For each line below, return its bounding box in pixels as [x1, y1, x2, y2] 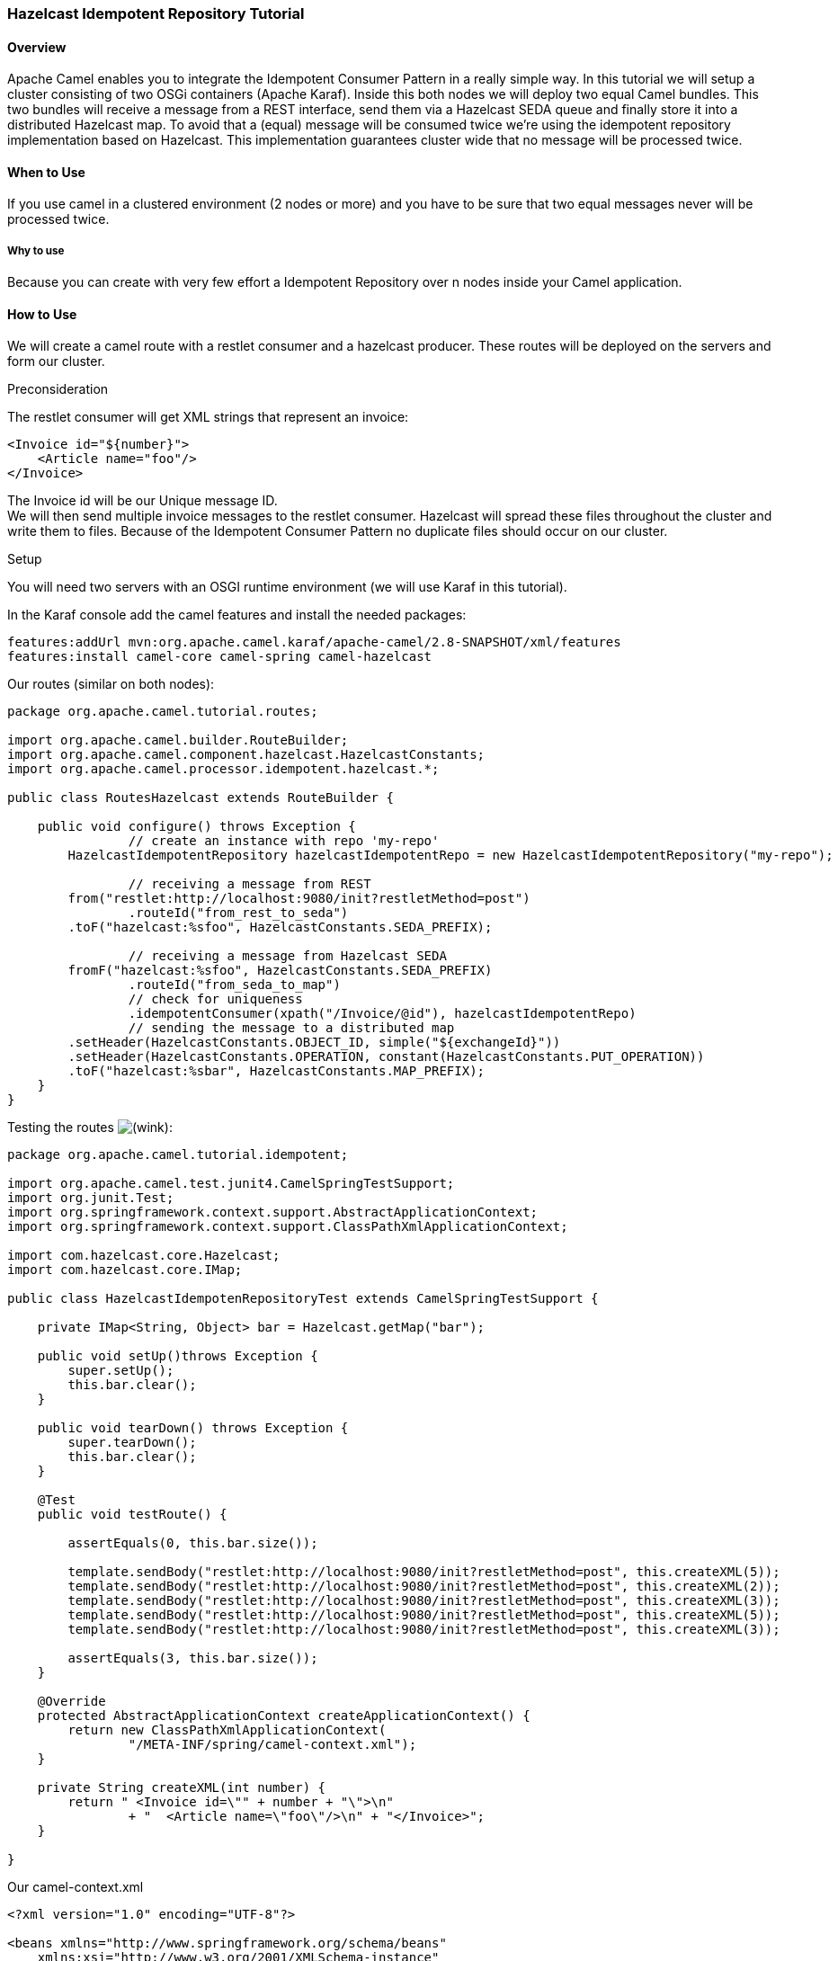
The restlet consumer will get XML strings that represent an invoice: [7, 409, 409, 425]
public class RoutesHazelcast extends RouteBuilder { [7, 790, 394, 806]
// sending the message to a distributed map [128, 1021, 455, 1036]
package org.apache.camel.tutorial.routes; [7, 704, 318, 719]
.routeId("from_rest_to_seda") [128, 905, 349, 921]
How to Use [7, 306, 77, 322]
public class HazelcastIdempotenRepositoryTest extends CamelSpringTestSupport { [7, 1291, 599, 1306]
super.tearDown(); [67, 1435, 197, 1450]
